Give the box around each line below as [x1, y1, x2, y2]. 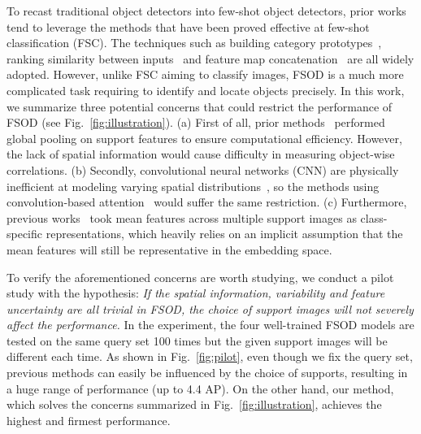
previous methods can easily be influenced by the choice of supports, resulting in [7, 364, 408, 381]
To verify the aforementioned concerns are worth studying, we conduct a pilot [7, 268, 394, 285]
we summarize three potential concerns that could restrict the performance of [7, 98, 393, 115]
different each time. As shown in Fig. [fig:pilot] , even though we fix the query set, [7, 348, 413, 365]
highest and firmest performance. [7, 411, 171, 428]
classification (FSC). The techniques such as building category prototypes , [7, 34, 382, 51]
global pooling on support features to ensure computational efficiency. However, [7, 129, 402, 146]
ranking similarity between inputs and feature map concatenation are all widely [7, 50, 414, 67]
